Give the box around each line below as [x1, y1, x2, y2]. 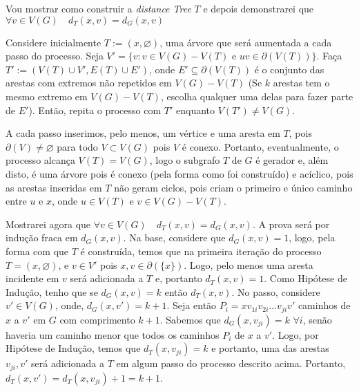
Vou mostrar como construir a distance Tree [6, 1, 191, 15]
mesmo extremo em [6, 88, 88, 103]
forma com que [6, 243, 69, 258]
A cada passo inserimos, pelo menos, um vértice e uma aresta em [6, 126, 280, 140]
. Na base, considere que [123, 230, 226, 245]
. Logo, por [272, 327, 319, 342]
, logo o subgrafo [149, 153, 220, 167]
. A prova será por [252, 216, 330, 231]
